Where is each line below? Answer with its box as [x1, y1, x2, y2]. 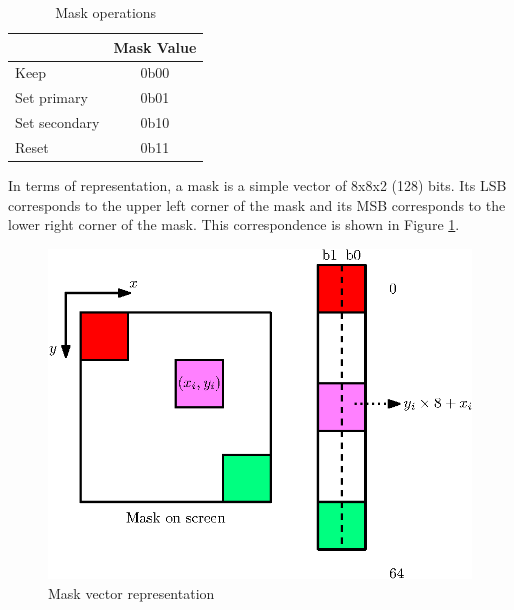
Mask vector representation [48, 582, 215, 603]
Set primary [15, 87, 88, 108]
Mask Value [113, 36, 197, 57]
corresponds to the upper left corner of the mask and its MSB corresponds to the [8, 194, 506, 215]
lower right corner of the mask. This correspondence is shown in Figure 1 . [8, 214, 460, 235]
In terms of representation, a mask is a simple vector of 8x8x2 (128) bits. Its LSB [8, 175, 507, 196]
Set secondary [15, 112, 100, 133]
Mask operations [55, 2, 157, 22]
